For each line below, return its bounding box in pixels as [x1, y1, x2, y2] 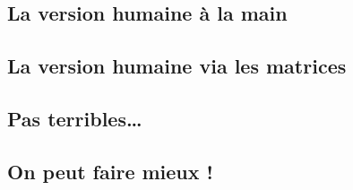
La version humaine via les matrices [7, 52, 347, 80]
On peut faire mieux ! [7, 157, 213, 185]
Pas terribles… [7, 104, 142, 132]
